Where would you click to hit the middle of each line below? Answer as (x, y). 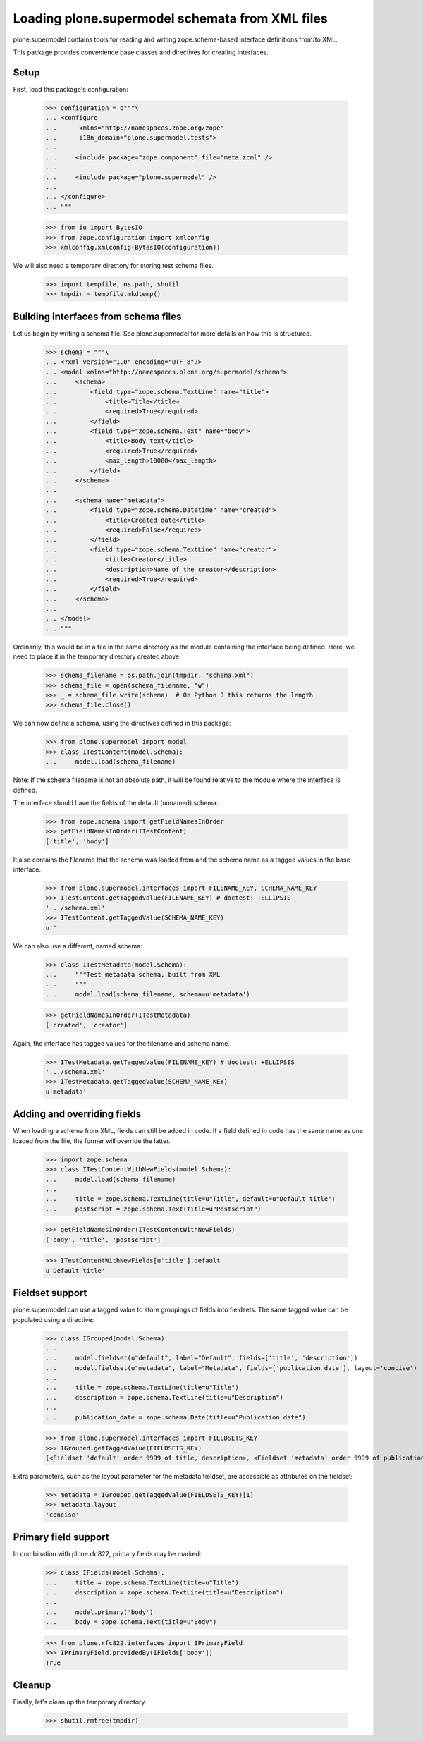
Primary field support (61, 1537)
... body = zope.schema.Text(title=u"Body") (131, 1622)
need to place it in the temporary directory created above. (97, 656)
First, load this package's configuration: (70, 89)
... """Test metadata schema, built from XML (133, 974)
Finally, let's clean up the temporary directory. (80, 1702)
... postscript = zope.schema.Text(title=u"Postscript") (153, 1209)
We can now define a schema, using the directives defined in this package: (122, 723)
